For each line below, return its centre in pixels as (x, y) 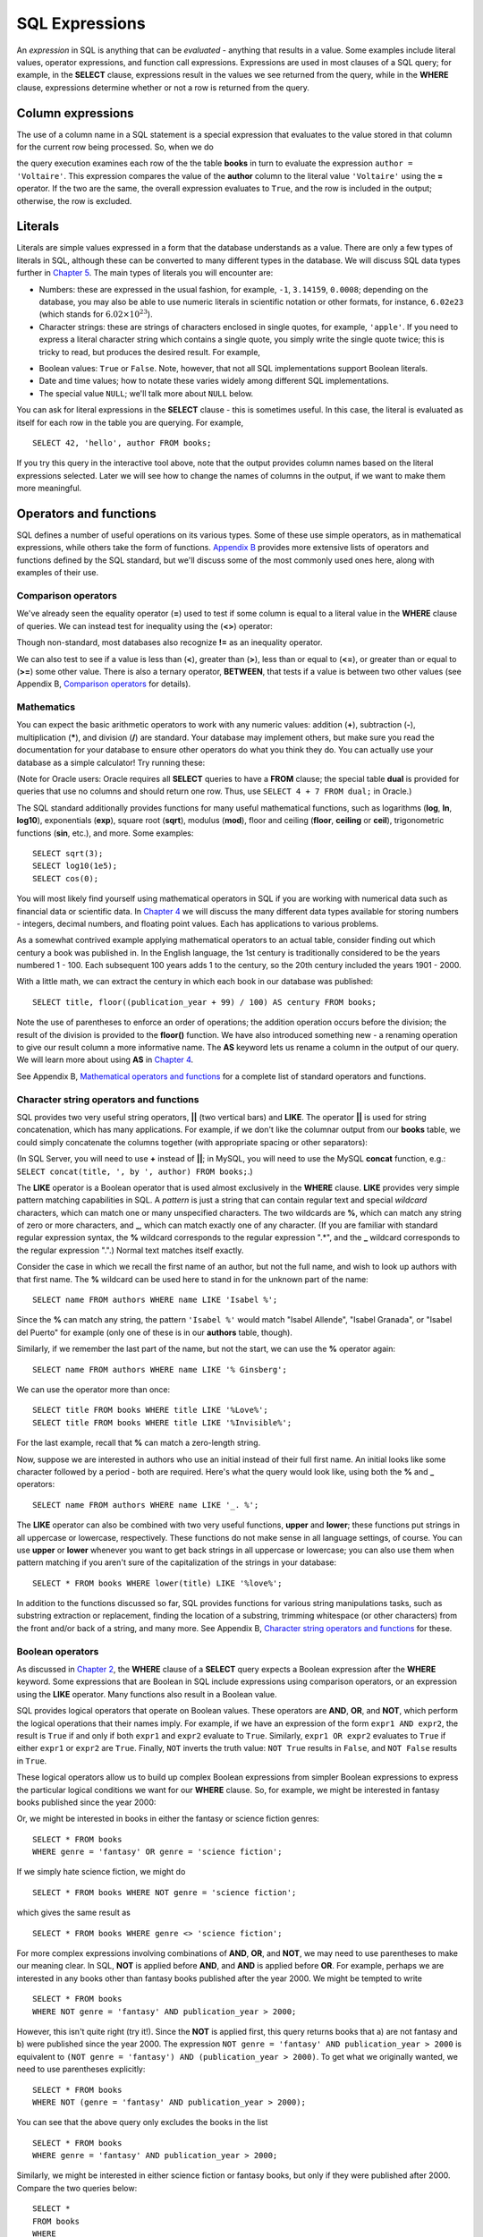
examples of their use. (58, 573)
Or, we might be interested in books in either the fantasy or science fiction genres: (168, 1819)
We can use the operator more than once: (93, 1389)
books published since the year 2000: (86, 1802)
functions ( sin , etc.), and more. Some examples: (105, 833)
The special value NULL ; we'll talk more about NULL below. (146, 393)
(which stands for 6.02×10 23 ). (96, 314)
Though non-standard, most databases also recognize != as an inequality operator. (169, 642)
